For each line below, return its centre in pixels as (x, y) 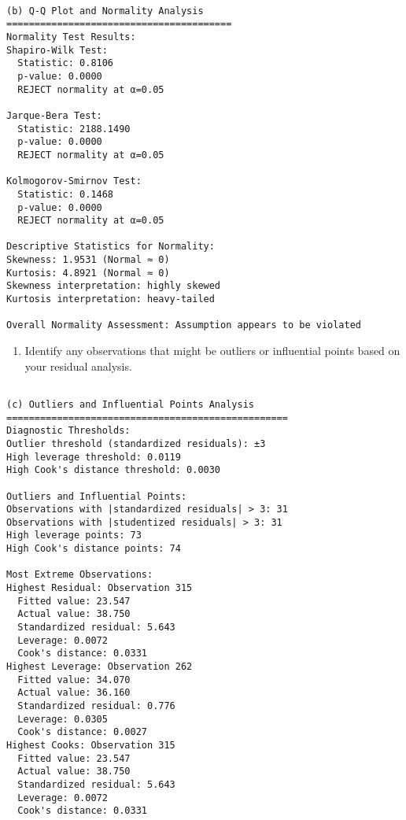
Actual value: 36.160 (74, 693)
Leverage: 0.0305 (63, 719)
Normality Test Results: (71, 37)
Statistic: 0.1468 (66, 194)
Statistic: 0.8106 (66, 63)
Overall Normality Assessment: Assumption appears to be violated (184, 325)
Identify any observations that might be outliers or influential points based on (212, 351)
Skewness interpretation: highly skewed (114, 286)
